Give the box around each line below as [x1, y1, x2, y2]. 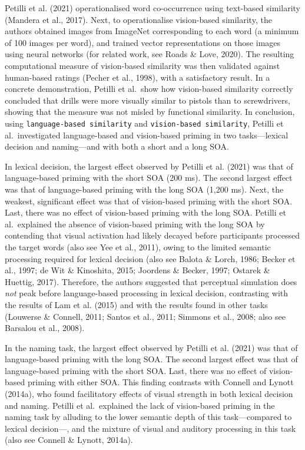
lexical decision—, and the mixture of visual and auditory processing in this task [5, 422, 296, 434]
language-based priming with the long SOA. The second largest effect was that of [5, 353, 298, 365]
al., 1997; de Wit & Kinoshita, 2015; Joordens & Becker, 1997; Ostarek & [5, 264, 270, 276]
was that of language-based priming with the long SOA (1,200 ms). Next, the [5, 183, 284, 195]
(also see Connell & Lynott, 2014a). [5, 434, 133, 446]
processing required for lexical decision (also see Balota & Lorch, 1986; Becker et [5, 252, 296, 264]
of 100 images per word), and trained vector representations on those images [5, 36, 281, 48]
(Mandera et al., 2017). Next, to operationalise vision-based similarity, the [5, 13, 272, 25]
